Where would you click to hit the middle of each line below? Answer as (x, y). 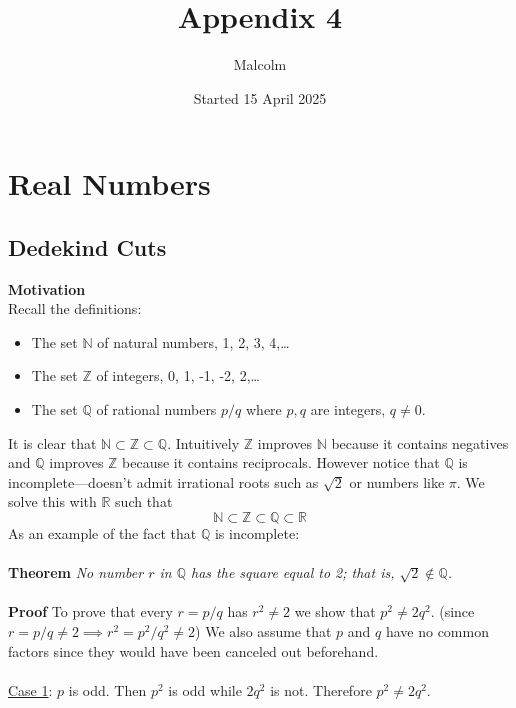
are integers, (348, 409)
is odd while (205, 689)
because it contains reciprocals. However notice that (281, 462)
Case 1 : (30, 689)
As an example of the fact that (102, 533)
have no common (437, 631)
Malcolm (260, 64)
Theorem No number (76, 572)
